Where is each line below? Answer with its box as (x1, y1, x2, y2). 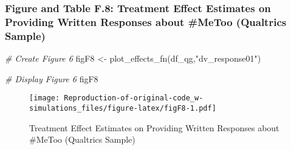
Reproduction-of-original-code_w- (64, 94, 204, 103)
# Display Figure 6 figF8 (5, 72, 98, 85)
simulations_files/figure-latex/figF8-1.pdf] (29, 103, 216, 112)
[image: (29, 94, 60, 103)
